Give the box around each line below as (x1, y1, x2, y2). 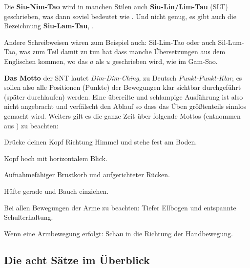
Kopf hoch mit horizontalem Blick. (4, 153, 107, 163)
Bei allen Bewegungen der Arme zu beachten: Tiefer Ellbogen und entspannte (4, 202, 236, 212)
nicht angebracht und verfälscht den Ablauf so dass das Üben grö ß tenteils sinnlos (4, 101, 247, 111)
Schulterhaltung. (4, 212, 53, 222)
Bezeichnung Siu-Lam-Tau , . (4, 21, 94, 31)
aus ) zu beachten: (4, 120, 59, 130)
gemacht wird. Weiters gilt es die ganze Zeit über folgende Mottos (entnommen (4, 110, 241, 121)
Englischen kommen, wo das (4, 56, 88, 66)
